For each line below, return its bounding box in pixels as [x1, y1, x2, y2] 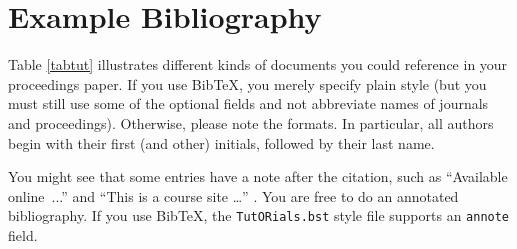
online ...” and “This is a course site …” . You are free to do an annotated [8, 185, 459, 206]
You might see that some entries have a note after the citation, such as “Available [8, 166, 508, 187]
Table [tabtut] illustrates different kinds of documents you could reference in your [8, 54, 508, 75]
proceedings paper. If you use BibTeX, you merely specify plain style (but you [8, 73, 487, 94]
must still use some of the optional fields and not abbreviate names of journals [8, 93, 489, 114]
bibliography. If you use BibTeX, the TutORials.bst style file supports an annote [8, 205, 510, 226]
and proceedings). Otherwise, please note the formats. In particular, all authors [8, 112, 494, 133]
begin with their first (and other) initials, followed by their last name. [8, 132, 435, 153]
